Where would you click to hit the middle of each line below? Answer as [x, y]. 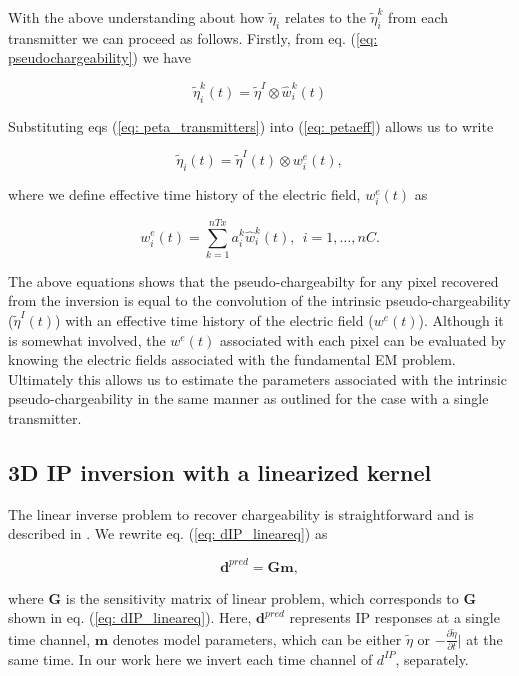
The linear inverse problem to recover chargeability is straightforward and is [241, 513]
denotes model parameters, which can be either [257, 638]
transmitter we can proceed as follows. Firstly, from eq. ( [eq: [193, 37]
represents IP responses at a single [394, 617]
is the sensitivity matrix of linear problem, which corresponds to [262, 597]
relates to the [325, 17]
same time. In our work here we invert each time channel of [190, 658]
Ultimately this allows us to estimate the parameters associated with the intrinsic [257, 378]
